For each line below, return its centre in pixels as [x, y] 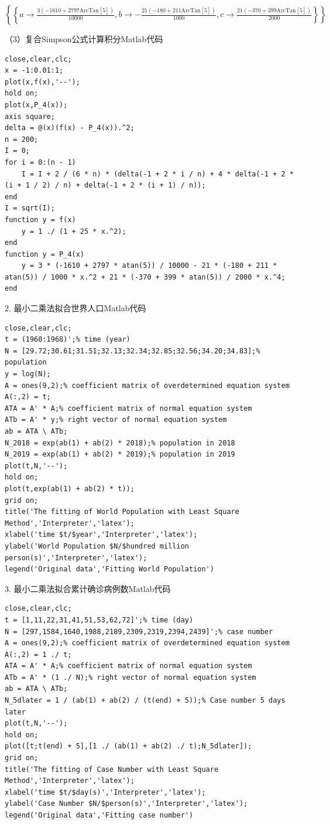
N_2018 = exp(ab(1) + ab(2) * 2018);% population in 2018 [120, 443]
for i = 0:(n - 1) [40, 162]
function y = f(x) [40, 219]
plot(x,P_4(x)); [36, 105]
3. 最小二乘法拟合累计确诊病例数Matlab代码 [88, 588]
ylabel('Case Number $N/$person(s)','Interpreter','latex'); [126, 804]
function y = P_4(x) [45, 254]
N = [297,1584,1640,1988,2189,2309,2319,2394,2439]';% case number [139, 631]
